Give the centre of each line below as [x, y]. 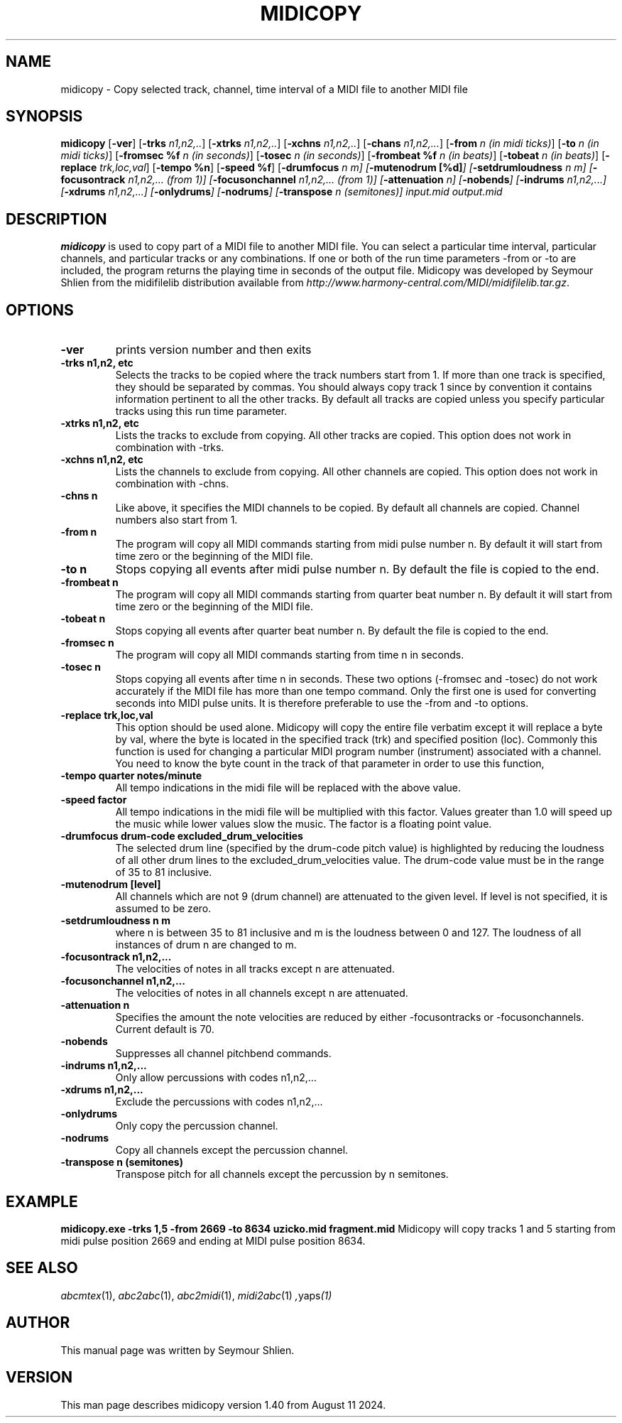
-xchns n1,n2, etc [102, 460]
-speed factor [94, 800]
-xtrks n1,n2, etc [100, 423]
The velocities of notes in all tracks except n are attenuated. [255, 969]
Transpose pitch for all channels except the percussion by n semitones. [282, 1174]
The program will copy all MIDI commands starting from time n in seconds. [290, 655]
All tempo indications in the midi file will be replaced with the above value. [288, 788]
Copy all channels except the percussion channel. [232, 1150]
